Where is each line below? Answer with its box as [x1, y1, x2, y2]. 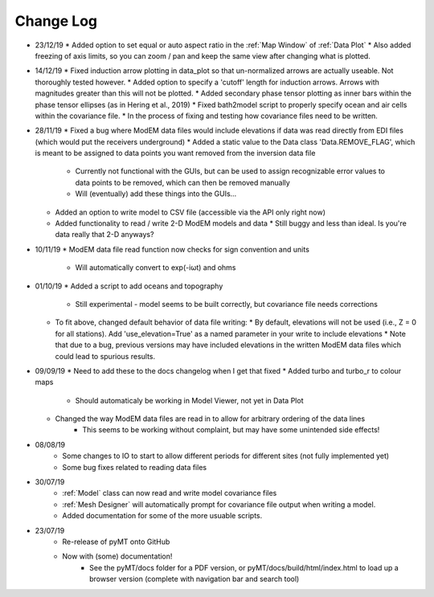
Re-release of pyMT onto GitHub [62, 537, 170, 546]
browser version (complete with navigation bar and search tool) [89, 575, 300, 584]
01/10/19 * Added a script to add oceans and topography [35, 281, 223, 291]
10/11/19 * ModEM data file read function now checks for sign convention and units [35, 244, 309, 254]
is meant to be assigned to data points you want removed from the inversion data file [35, 149, 316, 158]
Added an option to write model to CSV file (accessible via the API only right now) [55, 207, 325, 217]
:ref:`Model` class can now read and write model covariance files [62, 489, 277, 498]
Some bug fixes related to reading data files [62, 462, 207, 472]
